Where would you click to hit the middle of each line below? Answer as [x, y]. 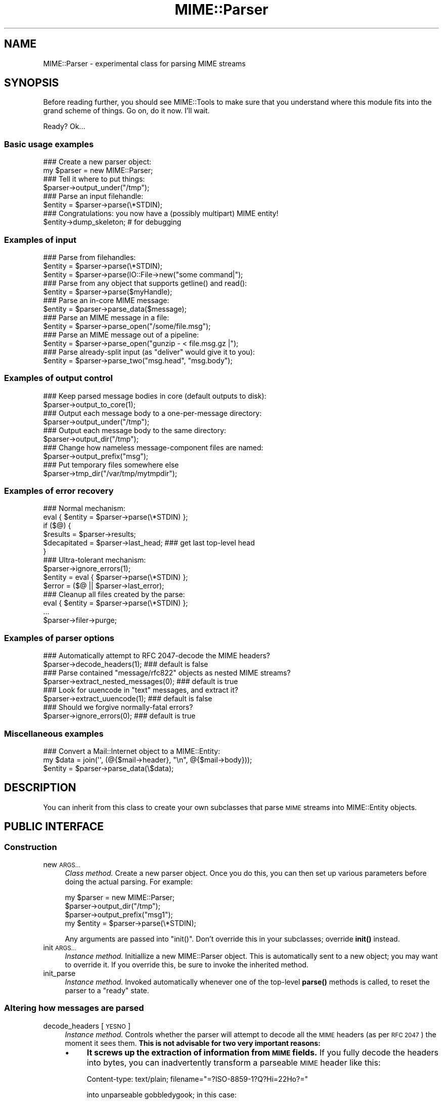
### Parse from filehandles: [90, 257]
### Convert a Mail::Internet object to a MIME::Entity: [132, 751]
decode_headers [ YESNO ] [87, 1026]
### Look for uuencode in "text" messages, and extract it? [141, 690]
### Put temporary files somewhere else [111, 464]
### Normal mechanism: [84, 508]
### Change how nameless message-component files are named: [153, 447]
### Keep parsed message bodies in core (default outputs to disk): [155, 396]
